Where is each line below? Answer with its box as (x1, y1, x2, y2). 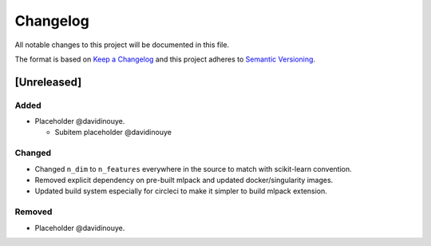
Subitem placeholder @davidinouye (54, 128, 172, 137)
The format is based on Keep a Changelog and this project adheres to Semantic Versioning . (14, 54, 315, 64)
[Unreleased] (14, 75, 82, 89)
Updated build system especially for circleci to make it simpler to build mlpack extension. (34, 186, 327, 196)
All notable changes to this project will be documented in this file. (14, 40, 230, 50)
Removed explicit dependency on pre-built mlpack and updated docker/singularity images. (34, 176, 334, 185)
